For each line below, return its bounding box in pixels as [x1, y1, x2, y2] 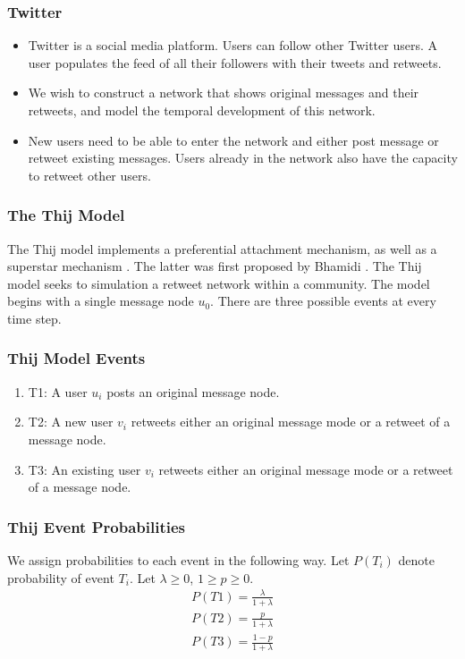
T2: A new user [28, 412, 114, 431]
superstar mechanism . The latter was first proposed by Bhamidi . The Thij [7, 257, 422, 275]
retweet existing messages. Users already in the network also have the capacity [28, 148, 458, 167]
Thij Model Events [7, 347, 146, 369]
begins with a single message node [7, 291, 194, 310]
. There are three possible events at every [210, 291, 436, 310]
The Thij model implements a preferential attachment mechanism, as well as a [7, 239, 437, 258]
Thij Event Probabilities [7, 515, 185, 537]
